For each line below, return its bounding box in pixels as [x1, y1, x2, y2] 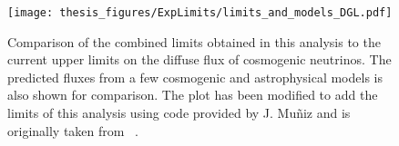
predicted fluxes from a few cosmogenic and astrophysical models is [7, 67, 383, 86]
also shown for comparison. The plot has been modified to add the [7, 85, 378, 104]
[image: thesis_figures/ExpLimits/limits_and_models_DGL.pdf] [7, 6, 393, 19]
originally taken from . [7, 121, 139, 140]
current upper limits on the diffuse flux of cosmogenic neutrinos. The [7, 50, 392, 69]
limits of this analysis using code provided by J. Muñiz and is [7, 103, 351, 122]
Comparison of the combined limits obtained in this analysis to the [7, 32, 381, 51]
